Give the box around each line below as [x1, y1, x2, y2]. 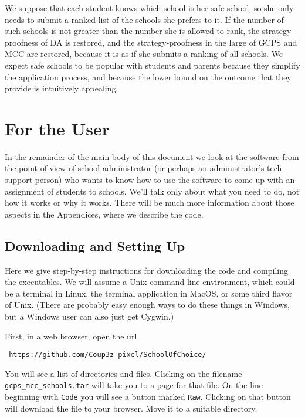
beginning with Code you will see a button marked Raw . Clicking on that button [5, 390, 291, 403]
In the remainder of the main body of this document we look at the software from [5, 150, 299, 162]
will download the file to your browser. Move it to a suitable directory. [5, 402, 257, 414]
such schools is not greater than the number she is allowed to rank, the [5, 25, 260, 37]
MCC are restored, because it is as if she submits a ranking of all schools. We [5, 47, 283, 60]
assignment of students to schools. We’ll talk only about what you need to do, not [5, 185, 300, 197]
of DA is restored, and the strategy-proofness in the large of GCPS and [40, 36, 297, 48]
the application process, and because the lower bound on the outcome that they [5, 70, 292, 83]
